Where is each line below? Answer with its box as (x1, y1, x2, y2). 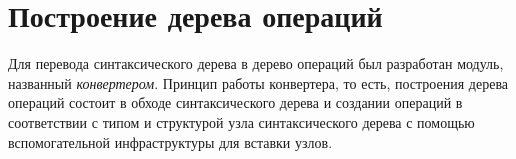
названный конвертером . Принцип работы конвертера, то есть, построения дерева (8, 72, 509, 93)
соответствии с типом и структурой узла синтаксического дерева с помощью (8, 111, 475, 132)
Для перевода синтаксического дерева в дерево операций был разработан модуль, (8, 53, 504, 74)
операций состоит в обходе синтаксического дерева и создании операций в (8, 92, 463, 113)
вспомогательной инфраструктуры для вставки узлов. (8, 131, 333, 152)
